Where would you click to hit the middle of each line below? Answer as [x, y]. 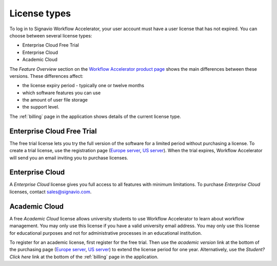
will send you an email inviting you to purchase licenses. [69, 158]
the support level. [41, 107]
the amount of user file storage [55, 100]
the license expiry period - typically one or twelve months [83, 86]
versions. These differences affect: [46, 76]
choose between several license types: [51, 35]
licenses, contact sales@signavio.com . [51, 192]
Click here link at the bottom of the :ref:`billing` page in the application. [84, 257]
